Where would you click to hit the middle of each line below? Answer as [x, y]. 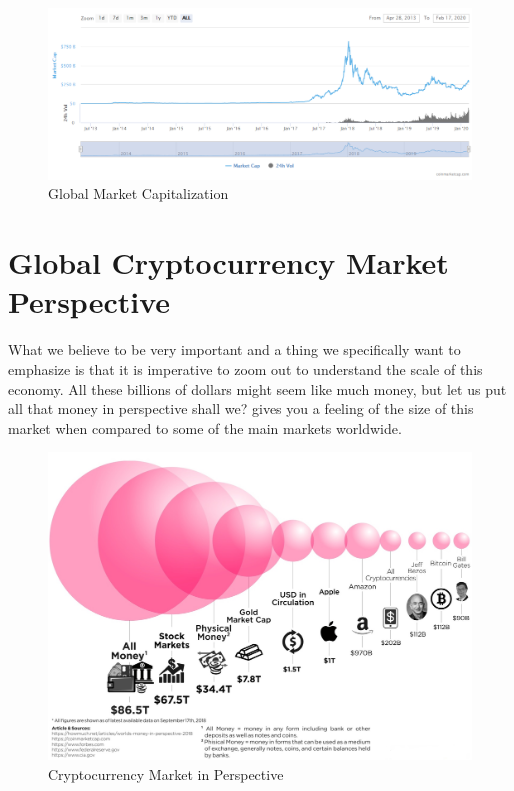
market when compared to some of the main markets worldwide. [205, 427]
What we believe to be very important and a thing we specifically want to [234, 349]
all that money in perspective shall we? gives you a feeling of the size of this [241, 408]
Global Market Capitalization [138, 193]
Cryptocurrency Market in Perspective [166, 773]
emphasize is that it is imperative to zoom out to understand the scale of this [245, 368]
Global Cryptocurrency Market [228, 262]
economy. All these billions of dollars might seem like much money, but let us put [257, 388]
